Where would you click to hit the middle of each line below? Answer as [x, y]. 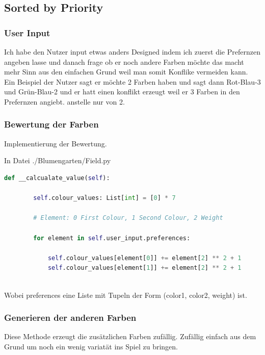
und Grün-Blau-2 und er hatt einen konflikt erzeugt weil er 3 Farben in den [122, 92]
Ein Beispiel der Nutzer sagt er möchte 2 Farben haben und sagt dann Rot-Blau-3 [132, 81]
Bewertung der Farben [51, 124]
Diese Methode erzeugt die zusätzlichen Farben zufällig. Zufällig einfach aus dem [130, 336]
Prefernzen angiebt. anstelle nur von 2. [64, 101]
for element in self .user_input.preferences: [112, 238]
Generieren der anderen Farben [70, 318]
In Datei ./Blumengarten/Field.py [58, 160]
